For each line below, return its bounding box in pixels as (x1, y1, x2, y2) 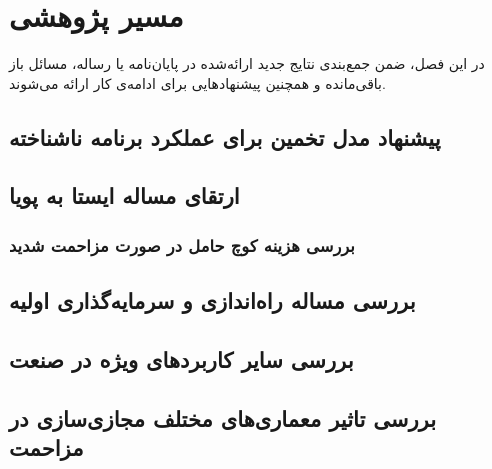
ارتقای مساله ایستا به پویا (9, 180, 240, 211)
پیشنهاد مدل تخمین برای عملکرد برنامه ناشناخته (9, 121, 441, 152)
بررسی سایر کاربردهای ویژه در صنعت (9, 343, 354, 374)
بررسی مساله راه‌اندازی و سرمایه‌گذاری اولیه (9, 285, 416, 316)
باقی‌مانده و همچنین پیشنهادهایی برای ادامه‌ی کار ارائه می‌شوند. (9, 72, 386, 93)
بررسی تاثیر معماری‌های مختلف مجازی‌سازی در (9, 402, 436, 433)
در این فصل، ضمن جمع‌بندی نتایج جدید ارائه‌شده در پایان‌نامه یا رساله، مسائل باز (9, 53, 485, 74)
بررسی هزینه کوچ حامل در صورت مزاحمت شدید (9, 232, 355, 257)
